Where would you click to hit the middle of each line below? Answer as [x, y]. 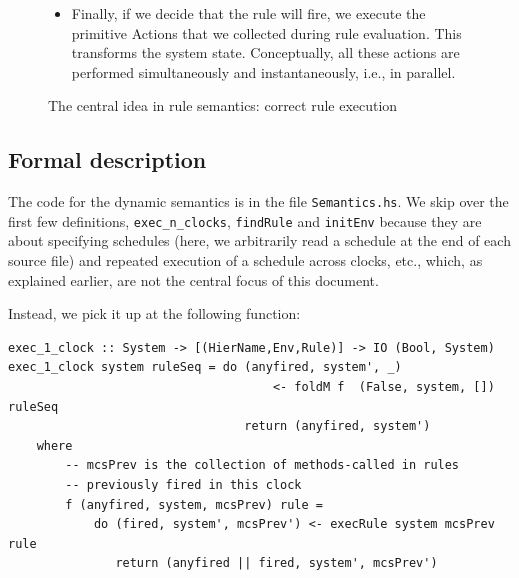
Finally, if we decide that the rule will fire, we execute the [248, 13]
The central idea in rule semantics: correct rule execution [223, 105]
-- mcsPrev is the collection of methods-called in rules [262, 465]
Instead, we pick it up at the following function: [154, 313]
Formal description [107, 159]
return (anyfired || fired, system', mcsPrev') [276, 563]
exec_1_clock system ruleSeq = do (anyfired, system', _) [205, 367]
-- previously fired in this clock [183, 485]
